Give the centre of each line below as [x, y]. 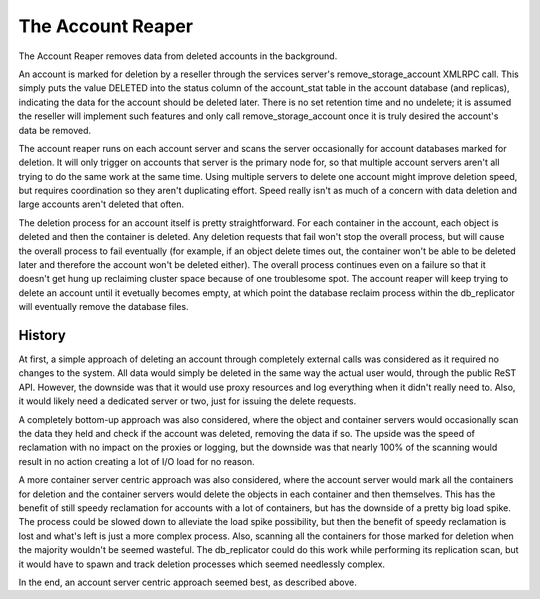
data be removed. [55, 130]
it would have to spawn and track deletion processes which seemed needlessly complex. [201, 564]
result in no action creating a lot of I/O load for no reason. [136, 461]
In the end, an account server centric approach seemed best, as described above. [187, 582]
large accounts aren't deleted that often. [101, 204]
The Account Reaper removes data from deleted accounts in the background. [178, 56]
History [42, 335]
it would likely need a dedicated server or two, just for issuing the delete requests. [187, 401]
